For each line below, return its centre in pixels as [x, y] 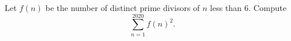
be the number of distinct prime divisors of [123, 8]
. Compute [268, 8]
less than [226, 8]
